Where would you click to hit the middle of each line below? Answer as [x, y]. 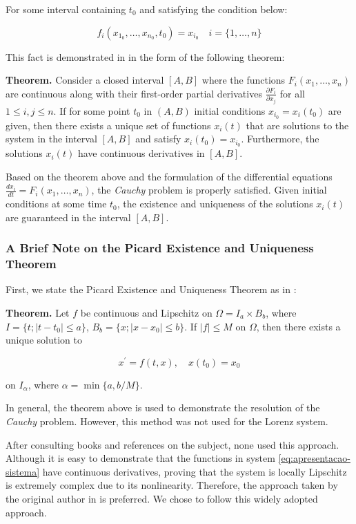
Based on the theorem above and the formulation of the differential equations [169, 176]
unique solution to [44, 340]
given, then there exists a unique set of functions [108, 125]
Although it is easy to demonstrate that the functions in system [140, 458]
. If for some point [92, 110]
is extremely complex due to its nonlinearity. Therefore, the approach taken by [172, 485]
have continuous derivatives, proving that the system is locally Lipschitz [195, 471]
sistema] [23, 471]
